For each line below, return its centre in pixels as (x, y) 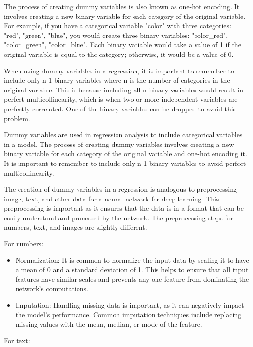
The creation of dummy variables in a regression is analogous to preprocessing (120, 189)
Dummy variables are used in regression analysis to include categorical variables (123, 135)
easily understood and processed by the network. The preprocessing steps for (119, 217)
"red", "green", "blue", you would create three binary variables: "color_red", (116, 35)
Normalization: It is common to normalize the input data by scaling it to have (132, 260)
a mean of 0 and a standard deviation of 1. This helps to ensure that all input (132, 269)
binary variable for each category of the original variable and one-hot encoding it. (126, 154)
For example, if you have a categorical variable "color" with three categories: (117, 26)
